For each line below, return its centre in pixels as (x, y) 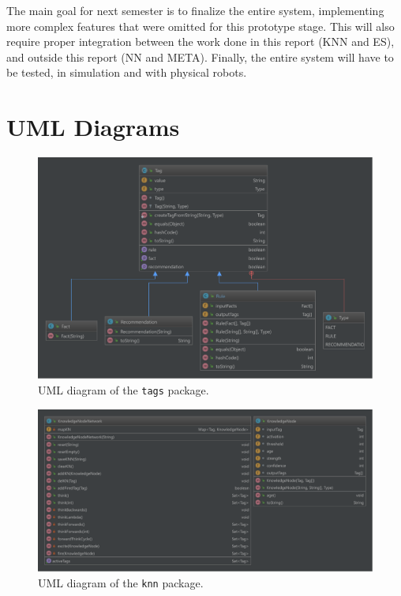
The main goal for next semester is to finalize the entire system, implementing (195, 10)
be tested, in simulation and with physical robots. (127, 72)
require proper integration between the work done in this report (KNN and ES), (200, 41)
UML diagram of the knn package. (121, 582)
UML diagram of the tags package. (124, 390)
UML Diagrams (93, 127)
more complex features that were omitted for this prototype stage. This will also (200, 26)
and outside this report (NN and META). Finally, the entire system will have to (200, 57)
